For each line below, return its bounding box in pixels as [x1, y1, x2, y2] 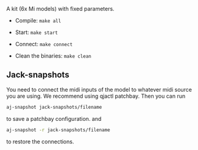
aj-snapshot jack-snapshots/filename [6, 104, 102, 110]
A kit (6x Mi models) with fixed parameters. [6, 5, 115, 12]
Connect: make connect [15, 41, 73, 47]
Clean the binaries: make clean [15, 52, 91, 60]
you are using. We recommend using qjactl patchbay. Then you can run [6, 92, 186, 100]
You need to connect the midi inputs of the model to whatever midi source [6, 86, 193, 93]
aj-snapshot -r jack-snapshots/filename [6, 127, 111, 133]
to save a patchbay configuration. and [6, 115, 102, 122]
